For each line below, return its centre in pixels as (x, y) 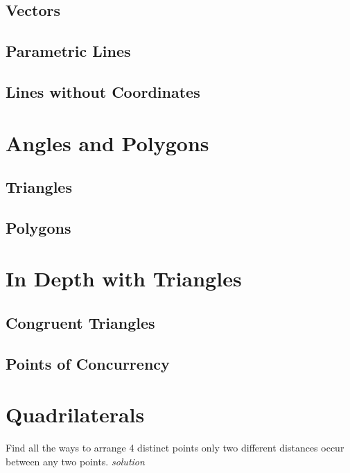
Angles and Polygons (107, 143)
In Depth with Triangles (124, 278)
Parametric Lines (68, 51)
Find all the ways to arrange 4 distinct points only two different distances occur (175, 448)
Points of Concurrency (88, 363)
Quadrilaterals (75, 414)
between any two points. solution (75, 461)
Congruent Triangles (80, 323)
